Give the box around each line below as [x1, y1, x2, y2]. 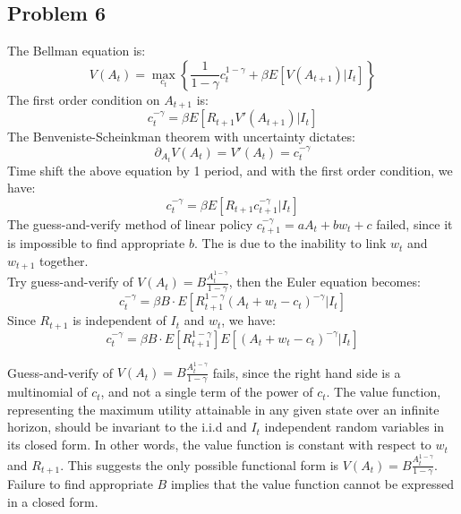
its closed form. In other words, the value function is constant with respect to [7, 435, 431, 454]
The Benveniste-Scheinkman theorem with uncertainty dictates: [7, 127, 355, 146]
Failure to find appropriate [7, 475, 153, 493]
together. [38, 251, 89, 270]
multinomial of [7, 382, 88, 401]
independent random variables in [264, 417, 445, 436]
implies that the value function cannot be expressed [170, 475, 454, 493]
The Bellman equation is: [7, 41, 146, 60]
